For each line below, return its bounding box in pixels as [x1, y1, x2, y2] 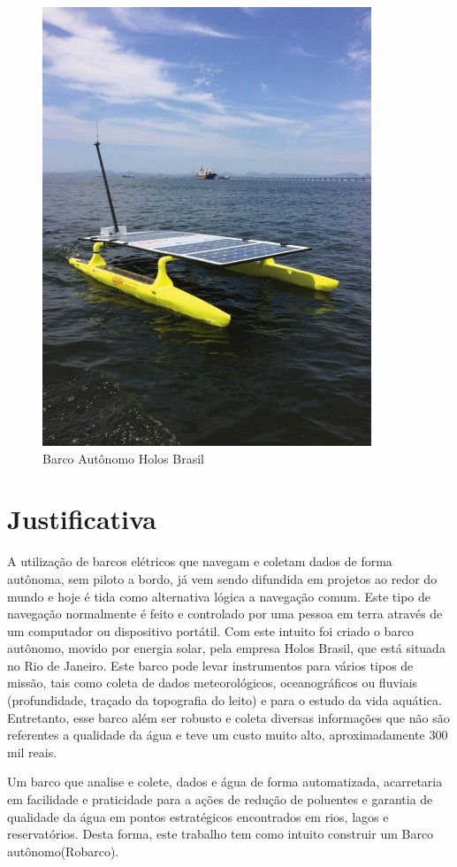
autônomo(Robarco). [7, 841, 119, 860]
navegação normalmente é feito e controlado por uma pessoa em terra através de [7, 604, 443, 623]
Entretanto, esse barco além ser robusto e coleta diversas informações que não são [7, 708, 450, 726]
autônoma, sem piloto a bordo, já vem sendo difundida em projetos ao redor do [7, 569, 438, 587]
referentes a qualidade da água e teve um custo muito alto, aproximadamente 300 [7, 725, 448, 744]
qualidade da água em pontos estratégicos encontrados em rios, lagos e [7, 807, 389, 825]
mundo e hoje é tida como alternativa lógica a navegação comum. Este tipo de [7, 587, 430, 605]
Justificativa [7, 501, 156, 537]
